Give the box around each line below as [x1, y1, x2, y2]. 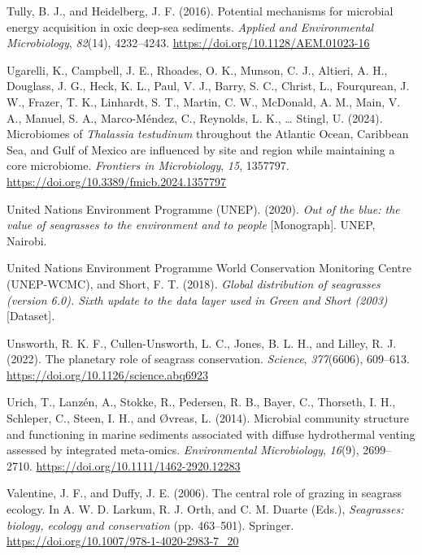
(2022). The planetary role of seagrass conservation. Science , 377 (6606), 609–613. [7, 350, 410, 367]
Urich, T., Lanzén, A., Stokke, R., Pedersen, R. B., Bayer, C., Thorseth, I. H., [7, 393, 396, 410]
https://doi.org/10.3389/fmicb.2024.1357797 [7, 172, 227, 189]
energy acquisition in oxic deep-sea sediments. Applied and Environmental [7, 18, 374, 35]
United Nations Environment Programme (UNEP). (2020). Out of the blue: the [7, 200, 400, 217]
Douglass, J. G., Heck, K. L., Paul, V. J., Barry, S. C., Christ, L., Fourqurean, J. [7, 77, 410, 94]
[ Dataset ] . [7, 307, 55, 324]
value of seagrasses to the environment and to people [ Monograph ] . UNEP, [7, 216, 376, 233]
